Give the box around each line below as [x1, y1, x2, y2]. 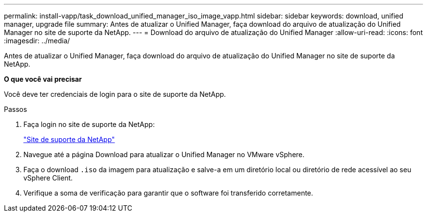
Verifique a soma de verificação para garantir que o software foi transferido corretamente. [23, 189, 313, 197]
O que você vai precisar [4, 75, 82, 83]
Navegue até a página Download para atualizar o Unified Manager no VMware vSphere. [23, 150, 305, 159]
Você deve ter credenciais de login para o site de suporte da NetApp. [4, 90, 226, 98]
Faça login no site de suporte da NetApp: [23, 120, 155, 128]
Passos [4, 105, 27, 113]
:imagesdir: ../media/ [4, 36, 70, 45]
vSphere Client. [23, 174, 73, 182]
